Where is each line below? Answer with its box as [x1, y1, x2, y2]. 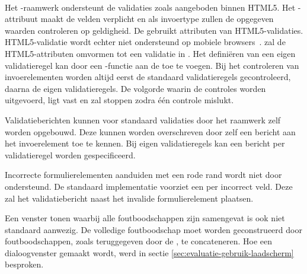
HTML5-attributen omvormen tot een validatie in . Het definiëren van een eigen [5, 47, 296, 59]
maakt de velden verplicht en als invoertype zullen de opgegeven [40, 12, 274, 25]
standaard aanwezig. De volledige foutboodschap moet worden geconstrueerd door [5, 223, 302, 235]
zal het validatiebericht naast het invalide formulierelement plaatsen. [5, 192, 254, 204]
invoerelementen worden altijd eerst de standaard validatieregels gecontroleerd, [5, 71, 291, 83]
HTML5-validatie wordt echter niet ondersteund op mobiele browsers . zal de [5, 36, 286, 48]
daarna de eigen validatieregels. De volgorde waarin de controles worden [5, 82, 266, 94]
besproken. [5, 258, 44, 270]
